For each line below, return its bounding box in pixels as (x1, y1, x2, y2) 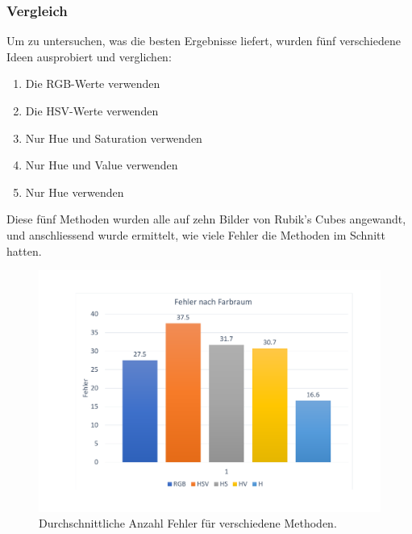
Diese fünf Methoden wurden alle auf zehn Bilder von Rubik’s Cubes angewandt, (6, 211, 406, 227)
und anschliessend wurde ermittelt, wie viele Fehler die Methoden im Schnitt (6, 226, 385, 243)
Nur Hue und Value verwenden (25, 156, 178, 173)
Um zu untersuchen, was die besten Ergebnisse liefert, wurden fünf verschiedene (6, 32, 401, 49)
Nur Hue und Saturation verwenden (25, 129, 202, 146)
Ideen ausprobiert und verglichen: (6, 48, 172, 65)
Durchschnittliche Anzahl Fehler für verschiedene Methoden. (39, 515, 337, 532)
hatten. (6, 242, 42, 259)
